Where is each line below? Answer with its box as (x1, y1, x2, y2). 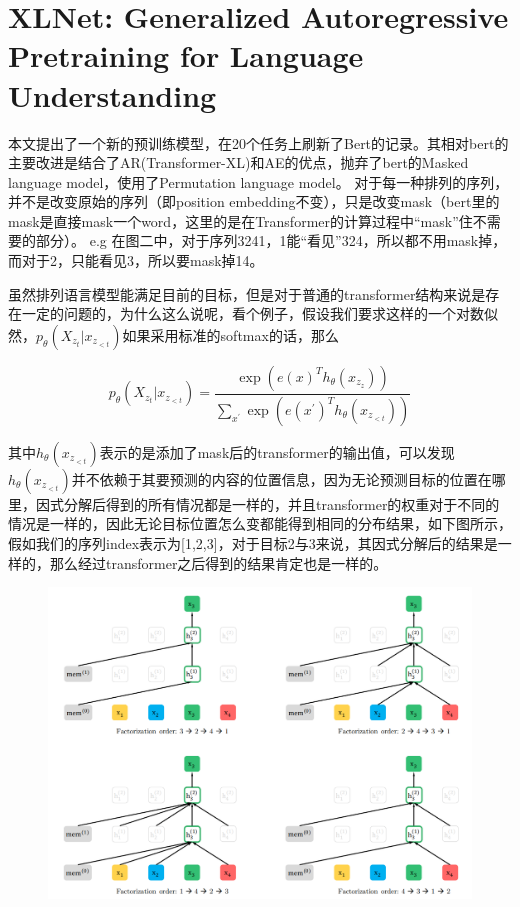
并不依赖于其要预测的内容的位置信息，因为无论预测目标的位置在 (71, 468, 492, 489)
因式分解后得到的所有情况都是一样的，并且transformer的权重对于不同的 (35, 493, 500, 514)
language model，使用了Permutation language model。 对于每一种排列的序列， (8, 171, 509, 192)
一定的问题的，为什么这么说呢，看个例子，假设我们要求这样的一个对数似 (21, 303, 498, 324)
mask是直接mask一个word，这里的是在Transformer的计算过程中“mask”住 (8, 210, 473, 231)
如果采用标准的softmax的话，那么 (122, 324, 339, 345)
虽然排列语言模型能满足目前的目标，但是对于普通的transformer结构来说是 (8, 283, 486, 304)
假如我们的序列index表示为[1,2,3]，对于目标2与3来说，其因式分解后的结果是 (8, 532, 498, 553)
